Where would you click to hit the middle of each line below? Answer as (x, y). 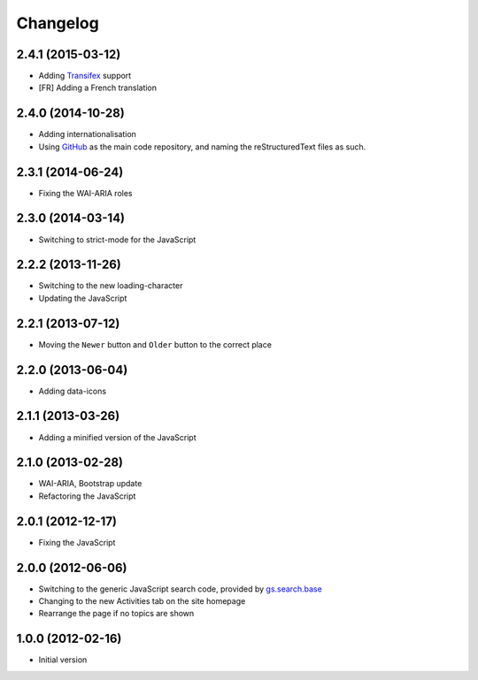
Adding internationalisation (88, 134)
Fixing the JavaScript (77, 542)
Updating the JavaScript (83, 298)
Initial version (63, 660)
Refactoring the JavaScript (87, 496)
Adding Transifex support (85, 76)
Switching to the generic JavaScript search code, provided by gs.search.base (180, 589)
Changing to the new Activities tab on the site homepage (142, 601)
